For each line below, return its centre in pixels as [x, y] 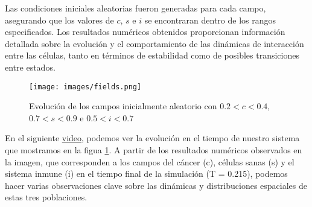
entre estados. [30, 67]
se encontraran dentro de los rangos [210, 20]
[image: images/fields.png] [85, 87]
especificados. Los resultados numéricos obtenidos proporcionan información [145, 32]
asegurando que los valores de [59, 20]
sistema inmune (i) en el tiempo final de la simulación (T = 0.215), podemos [146, 174]
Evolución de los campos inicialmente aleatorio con [123, 106]
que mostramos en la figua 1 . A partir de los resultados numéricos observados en [154, 150]
